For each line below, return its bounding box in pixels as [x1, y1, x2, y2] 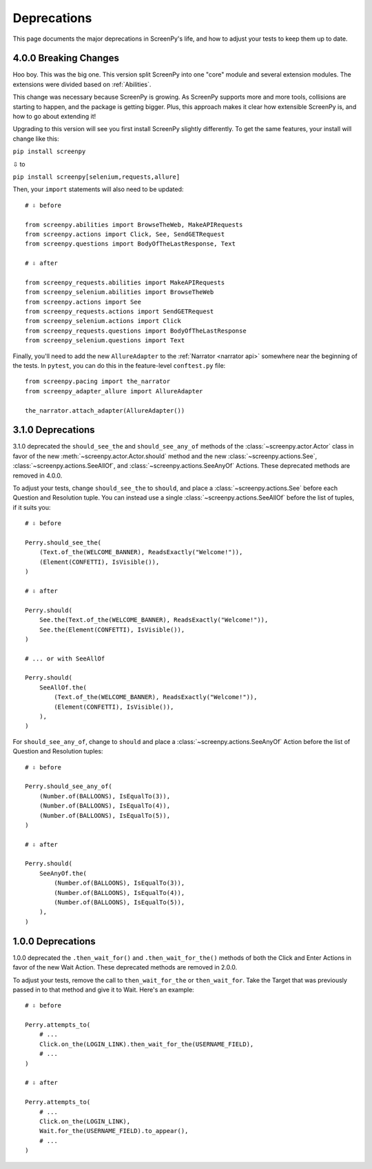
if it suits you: [12, 503, 51, 511]
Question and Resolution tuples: [12, 747, 103, 756]
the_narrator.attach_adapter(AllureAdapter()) [25, 406, 185, 414]
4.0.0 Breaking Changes [12, 52, 120, 64]
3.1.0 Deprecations [12, 424, 96, 436]
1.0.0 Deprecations [12, 935, 96, 947]
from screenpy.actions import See [25, 297, 141, 306]
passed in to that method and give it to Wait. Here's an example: [12, 985, 194, 994]
